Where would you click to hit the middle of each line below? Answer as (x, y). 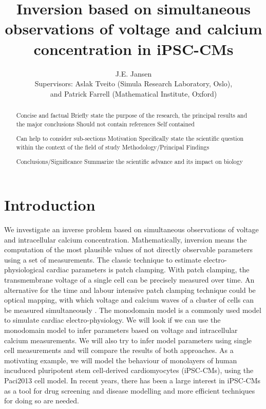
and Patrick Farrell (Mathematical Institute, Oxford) (134, 93)
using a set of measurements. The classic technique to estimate (103, 259)
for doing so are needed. (42, 401)
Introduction (50, 205)
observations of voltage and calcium (134, 29)
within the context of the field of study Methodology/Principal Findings (113, 147)
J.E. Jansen (134, 73)
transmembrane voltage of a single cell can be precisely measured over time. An (129, 280)
